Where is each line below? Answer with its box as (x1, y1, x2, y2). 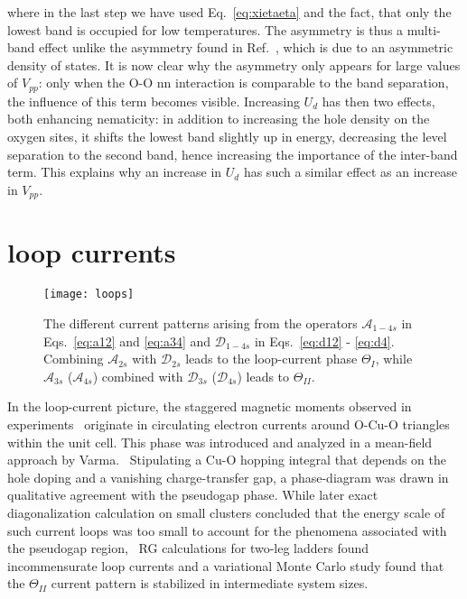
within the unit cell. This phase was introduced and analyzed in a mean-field (7, 432, 433, 451)
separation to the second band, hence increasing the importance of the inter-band (7, 144, 458, 163)
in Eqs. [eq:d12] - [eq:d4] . (254, 331, 395, 350)
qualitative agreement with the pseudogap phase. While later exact (7, 485, 378, 504)
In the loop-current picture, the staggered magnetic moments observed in (7, 397, 412, 416)
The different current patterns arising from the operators (43, 314, 358, 333)
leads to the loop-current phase (185, 349, 358, 368)
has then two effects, (322, 91, 435, 110)
